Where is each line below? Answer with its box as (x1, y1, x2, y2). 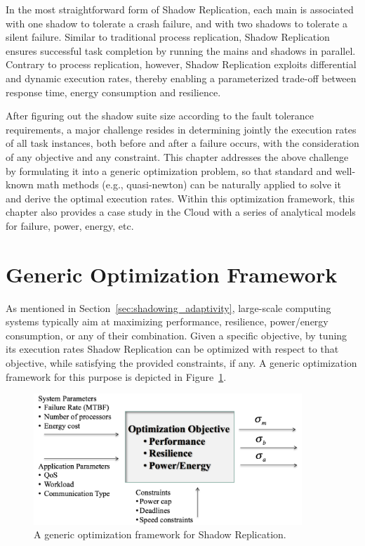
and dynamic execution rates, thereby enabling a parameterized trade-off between (6, 70, 357, 85)
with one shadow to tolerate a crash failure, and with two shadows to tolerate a (6, 15, 347, 30)
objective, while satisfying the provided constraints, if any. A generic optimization (6, 356, 357, 370)
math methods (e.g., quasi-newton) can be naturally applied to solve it (36, 177, 341, 192)
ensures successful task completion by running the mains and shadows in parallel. (6, 43, 356, 58)
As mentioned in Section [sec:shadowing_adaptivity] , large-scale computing (6, 300, 331, 315)
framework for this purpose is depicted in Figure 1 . (6, 369, 227, 384)
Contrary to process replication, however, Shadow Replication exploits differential (6, 57, 357, 72)
